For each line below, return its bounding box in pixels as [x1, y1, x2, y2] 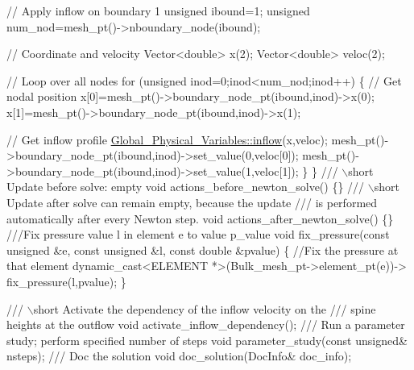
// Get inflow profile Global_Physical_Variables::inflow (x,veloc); [6, 131, 328, 148]
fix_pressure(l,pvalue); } [6, 272, 126, 289]
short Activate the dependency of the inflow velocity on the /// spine [33, 300, 376, 317]
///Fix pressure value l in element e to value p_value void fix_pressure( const [6, 226, 390, 243]
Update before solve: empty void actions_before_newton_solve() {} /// [6, 178, 365, 195]
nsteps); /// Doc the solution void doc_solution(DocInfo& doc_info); [6, 347, 352, 364]
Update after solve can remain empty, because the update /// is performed [6, 193, 378, 210]
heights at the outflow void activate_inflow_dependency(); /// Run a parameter [6, 316, 405, 333]
